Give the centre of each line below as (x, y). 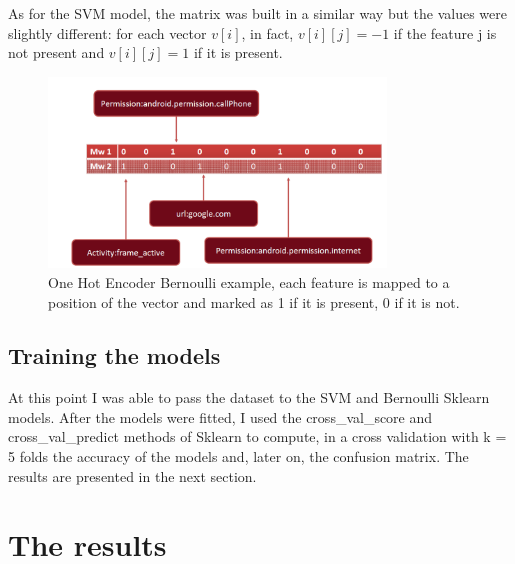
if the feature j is (445, 32)
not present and (56, 52)
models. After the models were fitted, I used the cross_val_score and (220, 416)
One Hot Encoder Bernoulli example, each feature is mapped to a (249, 281)
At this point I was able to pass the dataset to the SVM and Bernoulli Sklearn (249, 397)
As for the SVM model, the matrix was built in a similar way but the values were (257, 13)
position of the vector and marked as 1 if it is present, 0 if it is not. (254, 301)
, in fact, (267, 32)
